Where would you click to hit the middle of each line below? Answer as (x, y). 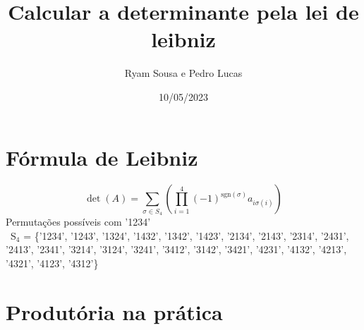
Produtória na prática (114, 311)
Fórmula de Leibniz (102, 157)
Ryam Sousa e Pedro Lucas (183, 73)
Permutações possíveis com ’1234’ (78, 222)
